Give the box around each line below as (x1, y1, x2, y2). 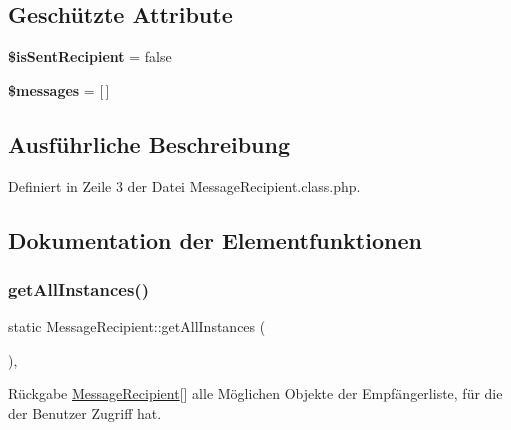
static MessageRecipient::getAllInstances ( (8, 316, 266, 337)
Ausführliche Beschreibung (8, 128, 290, 159)
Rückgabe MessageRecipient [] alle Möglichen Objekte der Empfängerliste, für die (8, 383, 503, 404)
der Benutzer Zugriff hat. (8, 402, 162, 423)
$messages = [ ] (8, 79, 110, 100)
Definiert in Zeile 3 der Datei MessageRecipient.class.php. (8, 175, 361, 196)
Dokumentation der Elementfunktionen (8, 224, 422, 255)
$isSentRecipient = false (8, 46, 172, 67)
